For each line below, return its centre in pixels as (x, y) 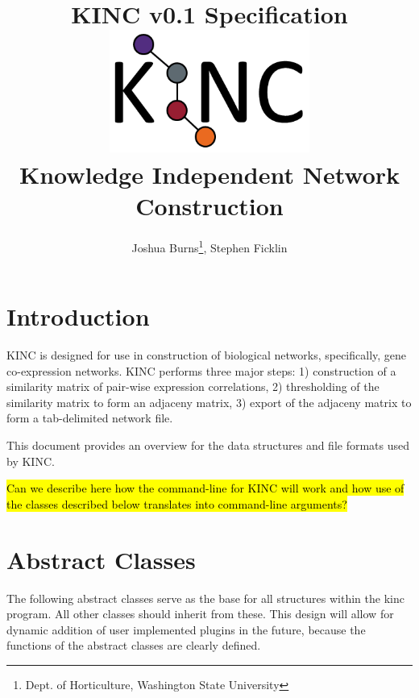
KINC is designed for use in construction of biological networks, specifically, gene (207, 355)
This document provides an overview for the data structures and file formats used (208, 445)
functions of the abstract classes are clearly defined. (134, 645)
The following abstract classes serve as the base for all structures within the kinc (205, 598)
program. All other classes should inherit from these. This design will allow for (200, 614)
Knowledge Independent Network (209, 174)
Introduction (78, 316)
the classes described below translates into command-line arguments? (177, 503)
